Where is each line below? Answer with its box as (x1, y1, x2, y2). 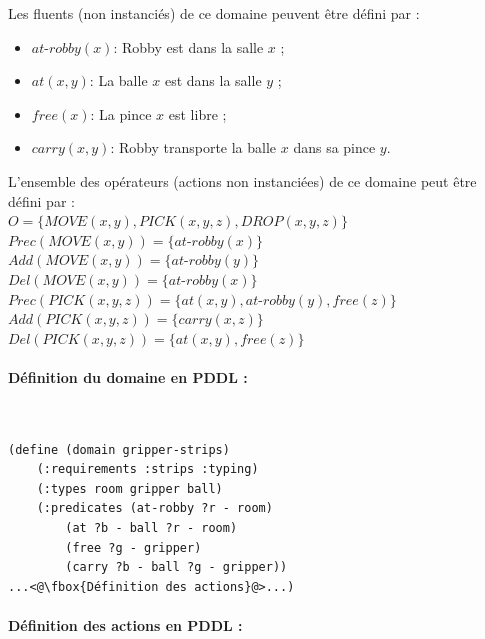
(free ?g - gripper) (65, 540, 202, 555)
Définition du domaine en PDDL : (8, 366, 248, 387)
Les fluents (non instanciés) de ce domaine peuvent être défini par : (8, 3, 420, 23)
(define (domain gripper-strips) (8, 442, 230, 457)
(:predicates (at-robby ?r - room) (36, 501, 273, 516)
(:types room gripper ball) (36, 481, 223, 496)
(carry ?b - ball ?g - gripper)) (65, 560, 288, 575)
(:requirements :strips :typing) (36, 462, 259, 477)
